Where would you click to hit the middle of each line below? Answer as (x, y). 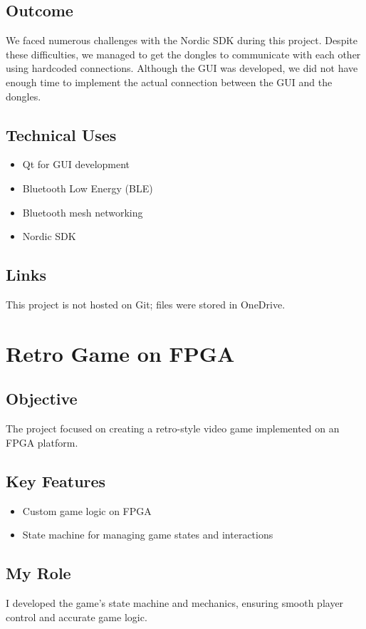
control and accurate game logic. (77, 617)
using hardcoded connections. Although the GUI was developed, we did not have (182, 68)
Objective (42, 399)
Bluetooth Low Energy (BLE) (88, 188)
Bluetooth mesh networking (83, 212)
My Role (38, 573)
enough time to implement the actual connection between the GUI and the (169, 82)
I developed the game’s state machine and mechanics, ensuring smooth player (175, 602)
